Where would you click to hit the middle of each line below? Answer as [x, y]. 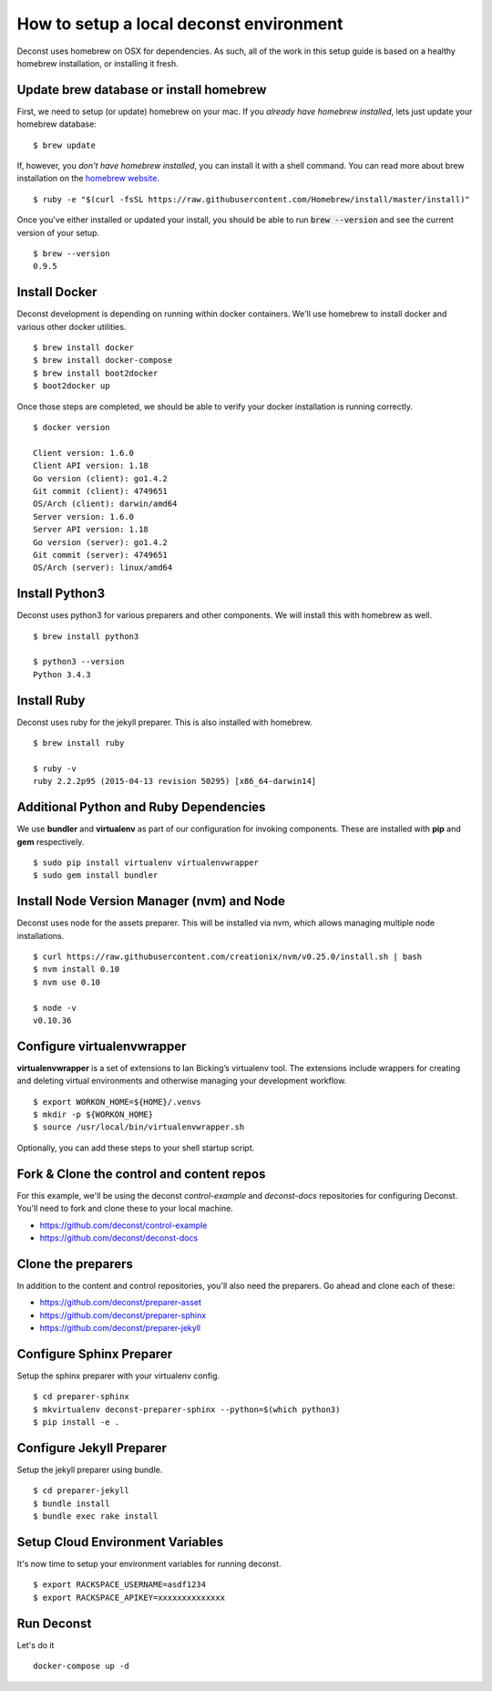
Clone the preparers [75, 1264]
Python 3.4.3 [62, 674]
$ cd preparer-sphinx [81, 1397]
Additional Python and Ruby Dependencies [141, 807]
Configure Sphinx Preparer [95, 1354]
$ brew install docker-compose [103, 361]
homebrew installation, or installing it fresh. [97, 63]
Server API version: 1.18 [91, 530]
